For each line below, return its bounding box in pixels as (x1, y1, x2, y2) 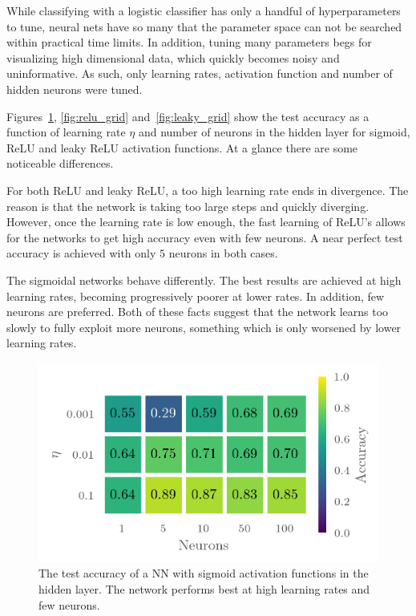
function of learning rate (6, 124, 126, 140)
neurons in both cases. (168, 245, 278, 261)
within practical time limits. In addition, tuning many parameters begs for (6, 34, 372, 51)
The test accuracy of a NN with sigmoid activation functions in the (38, 565, 369, 582)
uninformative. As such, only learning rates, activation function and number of (6, 65, 393, 82)
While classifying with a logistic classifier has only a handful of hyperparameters (6, 2, 401, 18)
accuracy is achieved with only (6, 245, 156, 261)
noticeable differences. (6, 155, 114, 172)
